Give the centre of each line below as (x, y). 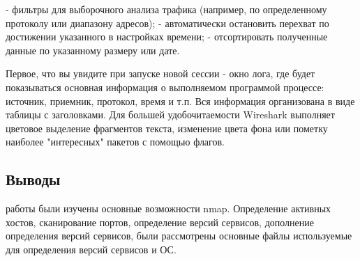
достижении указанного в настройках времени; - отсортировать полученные (167, 37)
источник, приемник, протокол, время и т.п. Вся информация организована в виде (180, 101)
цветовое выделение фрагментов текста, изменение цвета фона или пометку (167, 128)
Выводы (33, 179)
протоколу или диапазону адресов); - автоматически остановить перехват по (167, 23)
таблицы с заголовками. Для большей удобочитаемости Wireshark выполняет (170, 114)
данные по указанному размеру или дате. (93, 50)
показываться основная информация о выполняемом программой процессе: (165, 87)
